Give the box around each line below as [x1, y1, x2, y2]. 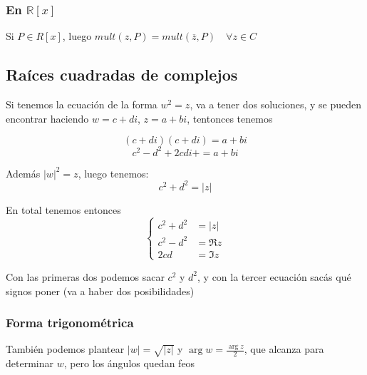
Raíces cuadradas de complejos [6, 63, 238, 86]
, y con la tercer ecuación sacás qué [197, 269, 351, 284]
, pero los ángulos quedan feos [63, 356, 195, 371]
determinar [6, 356, 53, 371]
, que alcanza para [244, 341, 324, 356]
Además [6, 165, 41, 180]
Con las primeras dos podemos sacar [6, 269, 165, 284]
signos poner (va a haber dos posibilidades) [6, 283, 195, 298]
